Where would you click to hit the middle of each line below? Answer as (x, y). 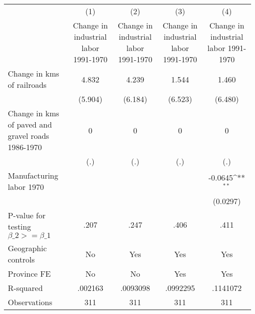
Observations (30, 302)
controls (21, 259)
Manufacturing (33, 175)
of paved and (30, 124)
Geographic (27, 248)
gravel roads (29, 136)
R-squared (25, 288)
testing (20, 226)
